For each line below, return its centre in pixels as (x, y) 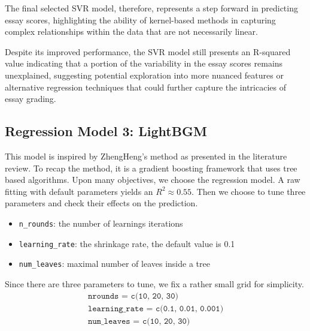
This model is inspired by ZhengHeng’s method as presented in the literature (146, 156)
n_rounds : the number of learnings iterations (101, 223)
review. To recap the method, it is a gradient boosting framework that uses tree (151, 168)
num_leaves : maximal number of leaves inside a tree (114, 264)
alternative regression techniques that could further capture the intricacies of (145, 87)
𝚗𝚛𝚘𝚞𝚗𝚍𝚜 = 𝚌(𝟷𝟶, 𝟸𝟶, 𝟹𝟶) (133, 296)
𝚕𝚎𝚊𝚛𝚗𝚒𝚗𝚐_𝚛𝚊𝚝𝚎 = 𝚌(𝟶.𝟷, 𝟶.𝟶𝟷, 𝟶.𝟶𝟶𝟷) (156, 309)
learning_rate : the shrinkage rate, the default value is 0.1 (127, 243)
